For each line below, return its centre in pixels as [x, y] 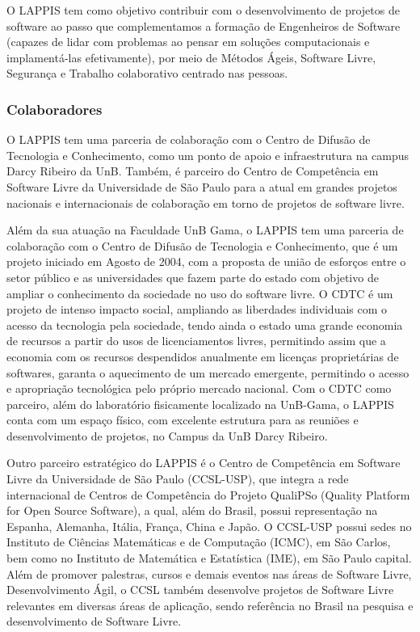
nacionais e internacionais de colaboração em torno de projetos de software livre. [206, 202]
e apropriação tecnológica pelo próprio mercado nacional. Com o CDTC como [199, 388]
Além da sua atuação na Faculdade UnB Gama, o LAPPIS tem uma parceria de [205, 230]
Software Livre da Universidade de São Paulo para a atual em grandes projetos [202, 186]
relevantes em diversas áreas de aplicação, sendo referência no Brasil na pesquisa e [210, 605]
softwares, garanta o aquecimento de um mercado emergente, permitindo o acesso [208, 372]
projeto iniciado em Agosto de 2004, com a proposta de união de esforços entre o [206, 261]
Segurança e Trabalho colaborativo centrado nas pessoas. [147, 73]
